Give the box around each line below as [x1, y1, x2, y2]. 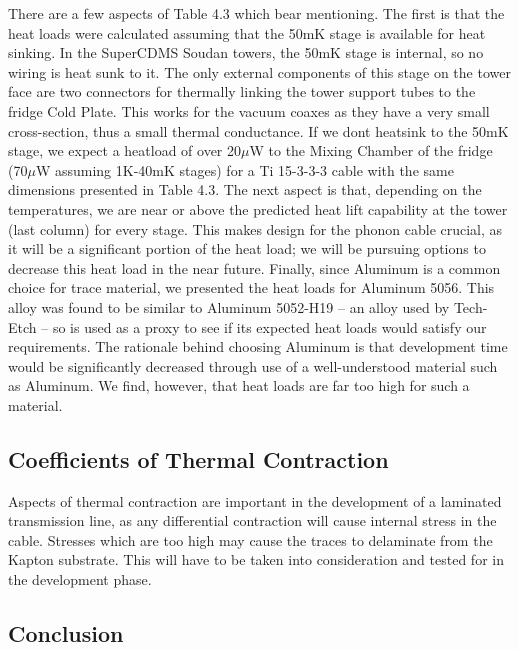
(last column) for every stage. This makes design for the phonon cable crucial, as [8, 218, 503, 239]
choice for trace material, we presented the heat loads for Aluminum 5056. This [8, 277, 495, 298]
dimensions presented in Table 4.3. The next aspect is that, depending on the [8, 179, 482, 200]
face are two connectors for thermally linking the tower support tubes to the [8, 81, 476, 102]
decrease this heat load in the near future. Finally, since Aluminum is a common [8, 257, 501, 278]
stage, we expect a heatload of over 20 [8, 140, 242, 161]
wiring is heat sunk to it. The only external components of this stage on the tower [8, 61, 511, 82]
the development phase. [8, 569, 152, 590]
